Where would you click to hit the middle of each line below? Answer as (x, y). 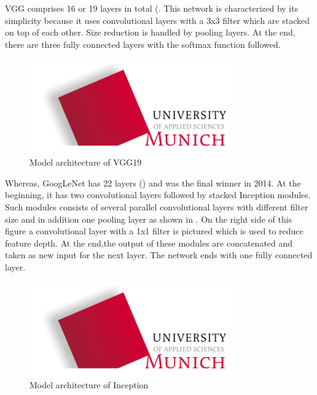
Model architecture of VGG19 (86, 162)
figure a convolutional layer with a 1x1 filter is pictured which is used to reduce (154, 231)
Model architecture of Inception (89, 385)
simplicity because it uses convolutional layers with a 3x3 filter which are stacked (157, 20)
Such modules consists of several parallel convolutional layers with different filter (157, 206)
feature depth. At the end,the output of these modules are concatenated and (149, 243)
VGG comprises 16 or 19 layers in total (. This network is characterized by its (152, 8)
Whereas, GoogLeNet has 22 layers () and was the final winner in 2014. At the (153, 182)
